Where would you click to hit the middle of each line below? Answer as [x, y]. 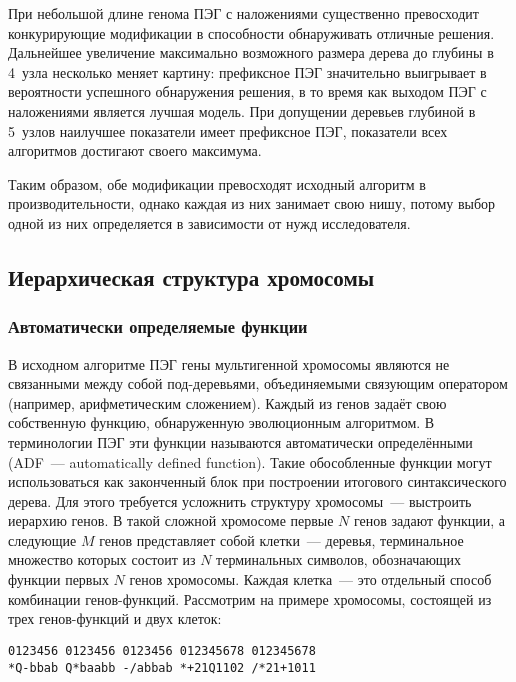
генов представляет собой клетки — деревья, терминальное [281, 539]
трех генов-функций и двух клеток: [115, 618]
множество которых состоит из [102, 559]
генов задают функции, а [429, 520]
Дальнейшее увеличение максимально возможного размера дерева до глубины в [251, 52]
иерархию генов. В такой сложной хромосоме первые [171, 520]
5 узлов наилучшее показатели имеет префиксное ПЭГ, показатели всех [228, 130]
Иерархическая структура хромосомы [191, 276]
